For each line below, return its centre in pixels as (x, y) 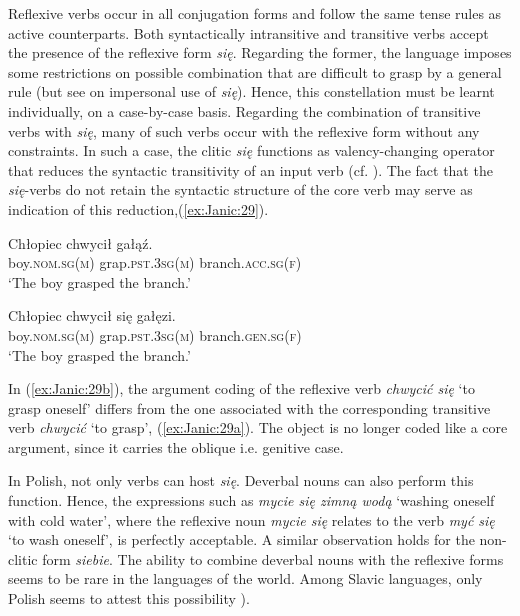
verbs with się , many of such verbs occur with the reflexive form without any (244, 130)
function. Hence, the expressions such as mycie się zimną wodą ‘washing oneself (251, 500)
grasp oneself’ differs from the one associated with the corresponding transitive (249, 407)
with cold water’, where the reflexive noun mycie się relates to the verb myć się (251, 519)
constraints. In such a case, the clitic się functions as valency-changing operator (251, 150)
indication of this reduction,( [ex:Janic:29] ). (138, 208)
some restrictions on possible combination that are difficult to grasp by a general (255, 71)
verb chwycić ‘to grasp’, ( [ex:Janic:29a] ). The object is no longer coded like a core (258, 427)
